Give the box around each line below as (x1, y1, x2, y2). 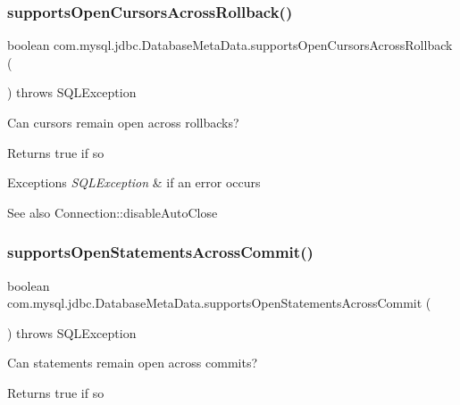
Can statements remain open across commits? (7, 353, 258, 372)
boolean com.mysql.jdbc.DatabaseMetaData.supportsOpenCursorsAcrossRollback (7, 36, 453, 54)
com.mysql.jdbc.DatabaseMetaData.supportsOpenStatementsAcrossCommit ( (7, 293, 431, 312)
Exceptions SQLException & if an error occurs (7, 173, 261, 192)
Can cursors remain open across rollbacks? (7, 113, 239, 131)
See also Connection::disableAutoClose (7, 202, 218, 221)
